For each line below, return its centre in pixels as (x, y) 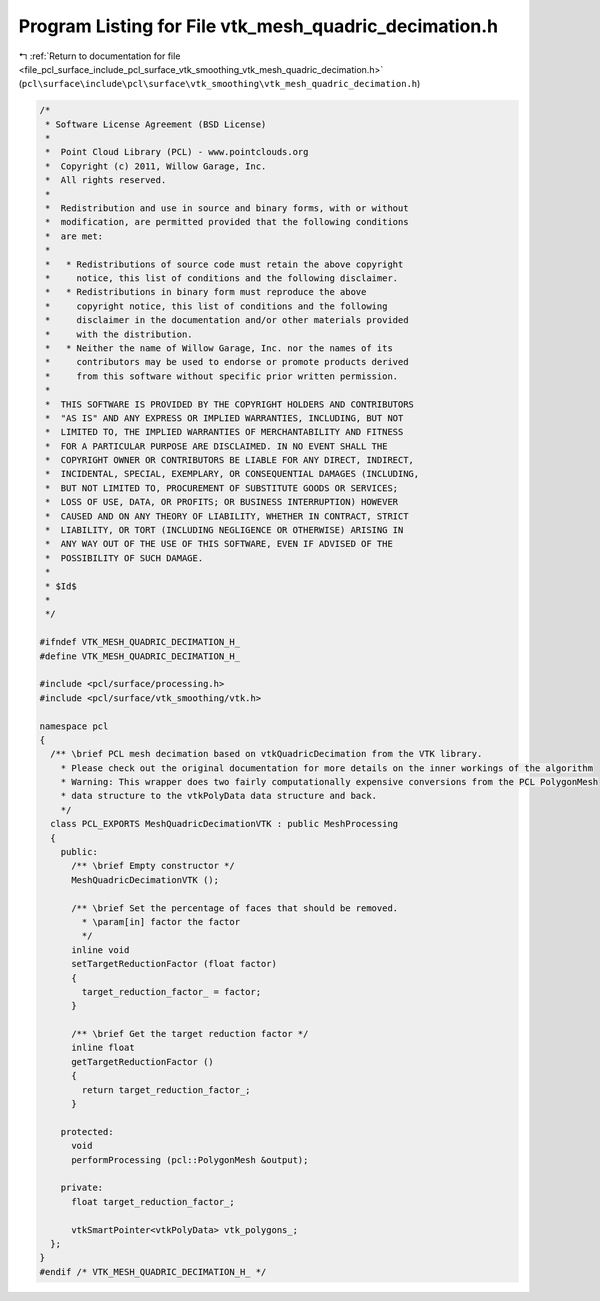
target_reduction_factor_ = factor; (171, 991)
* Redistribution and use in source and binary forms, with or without (227, 208)
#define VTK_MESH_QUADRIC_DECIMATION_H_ (139, 656)
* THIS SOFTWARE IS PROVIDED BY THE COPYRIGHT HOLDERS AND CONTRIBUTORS (230, 404)
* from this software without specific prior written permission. (222, 376)
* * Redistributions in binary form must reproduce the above (206, 292)
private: (82, 1188)
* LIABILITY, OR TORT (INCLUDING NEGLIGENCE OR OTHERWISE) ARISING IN (224, 530)
